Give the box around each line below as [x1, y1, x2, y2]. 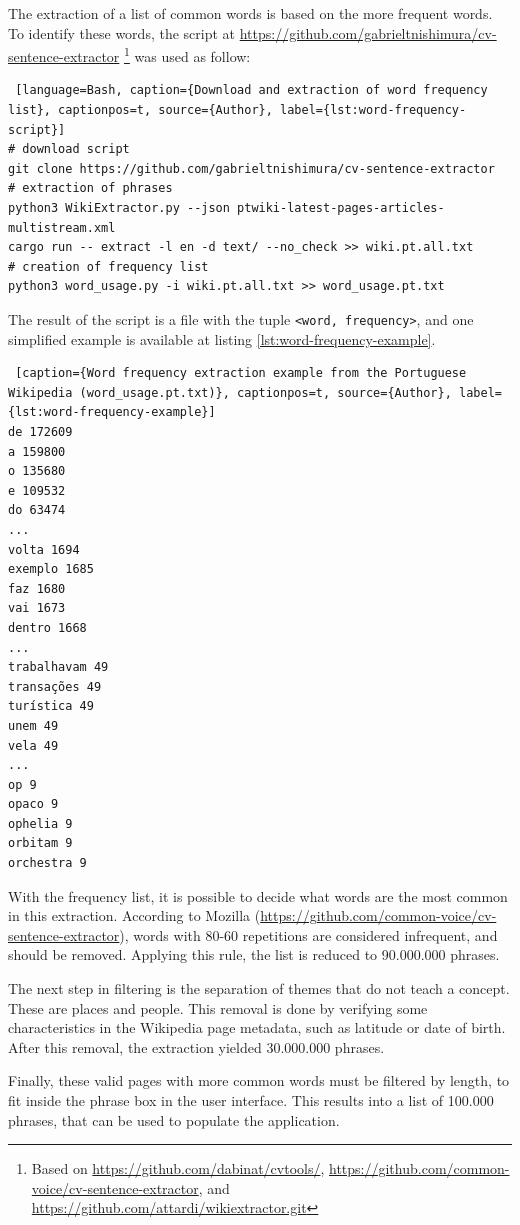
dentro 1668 [8, 620, 87, 635]
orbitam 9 [8, 836, 73, 851]
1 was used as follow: [124, 43, 251, 66]
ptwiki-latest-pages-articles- [237, 201, 445, 215]
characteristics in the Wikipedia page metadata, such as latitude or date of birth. [8, 1017, 506, 1038]
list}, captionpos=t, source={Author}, [8, 103, 273, 118]
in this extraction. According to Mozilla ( [8, 905, 261, 926]
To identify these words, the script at [8, 22, 236, 43]
